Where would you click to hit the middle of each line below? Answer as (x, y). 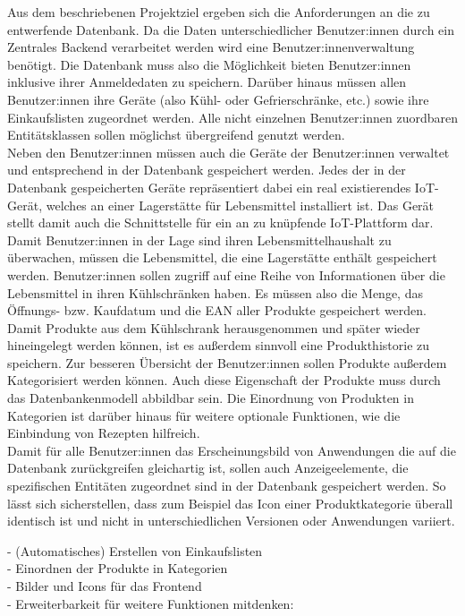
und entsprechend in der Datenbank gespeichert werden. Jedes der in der (207, 170)
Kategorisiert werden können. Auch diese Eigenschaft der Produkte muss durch (224, 380)
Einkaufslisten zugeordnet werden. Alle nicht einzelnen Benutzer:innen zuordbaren (232, 117)
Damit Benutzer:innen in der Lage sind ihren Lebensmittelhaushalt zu (199, 240)
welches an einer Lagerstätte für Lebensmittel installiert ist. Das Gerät (240, 205)
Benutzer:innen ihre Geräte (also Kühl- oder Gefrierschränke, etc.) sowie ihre (218, 99)
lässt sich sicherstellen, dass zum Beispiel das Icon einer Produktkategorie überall (230, 503)
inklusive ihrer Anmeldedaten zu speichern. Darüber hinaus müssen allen (207, 82)
